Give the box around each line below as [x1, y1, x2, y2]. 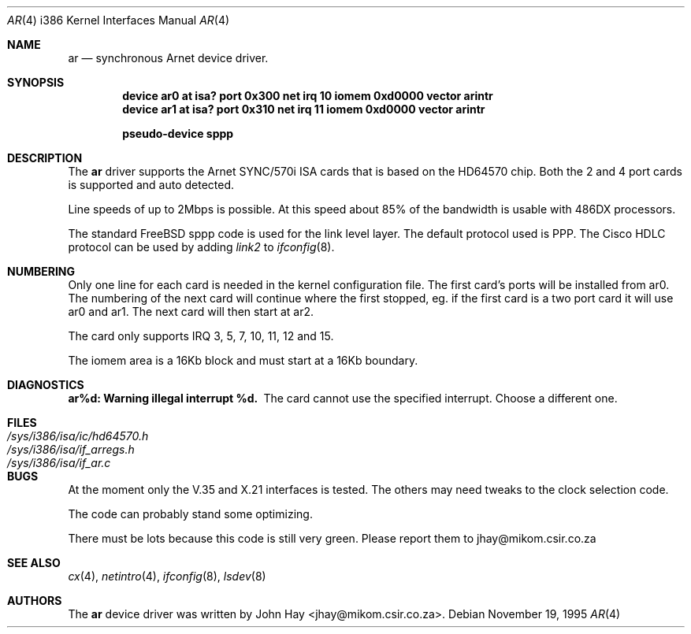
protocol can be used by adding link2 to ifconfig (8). [68, 240, 335, 254]
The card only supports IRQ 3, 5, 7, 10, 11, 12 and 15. [68, 329, 334, 343]
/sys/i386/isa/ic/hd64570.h [7, 429, 149, 443]
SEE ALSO [7, 556, 61, 569]
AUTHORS [7, 594, 62, 607]
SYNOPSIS [7, 76, 65, 89]
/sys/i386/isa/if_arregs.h [7, 443, 135, 456]
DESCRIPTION [7, 151, 83, 165]
